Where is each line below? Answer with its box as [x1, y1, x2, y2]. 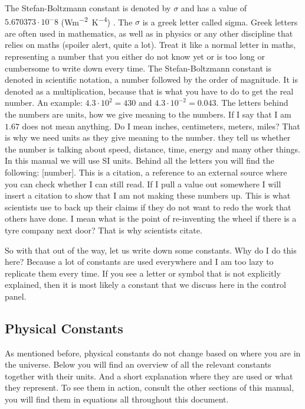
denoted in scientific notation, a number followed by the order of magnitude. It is [5, 73, 298, 86]
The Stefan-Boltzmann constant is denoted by [5, 2, 171, 14]
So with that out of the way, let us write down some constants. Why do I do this [5, 244, 297, 256]
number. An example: [5, 96, 83, 109]
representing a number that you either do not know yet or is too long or [5, 50, 265, 63]
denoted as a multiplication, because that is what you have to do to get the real [5, 85, 294, 97]
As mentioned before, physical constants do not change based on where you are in [5, 346, 301, 359]
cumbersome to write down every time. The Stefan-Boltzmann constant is [5, 61, 271, 74]
